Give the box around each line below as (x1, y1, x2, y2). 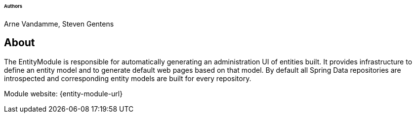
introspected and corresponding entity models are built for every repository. (4, 74, 251, 83)
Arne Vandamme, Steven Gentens (4, 19, 114, 28)
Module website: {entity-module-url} (4, 89, 123, 98)
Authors (4, 3, 22, 9)
